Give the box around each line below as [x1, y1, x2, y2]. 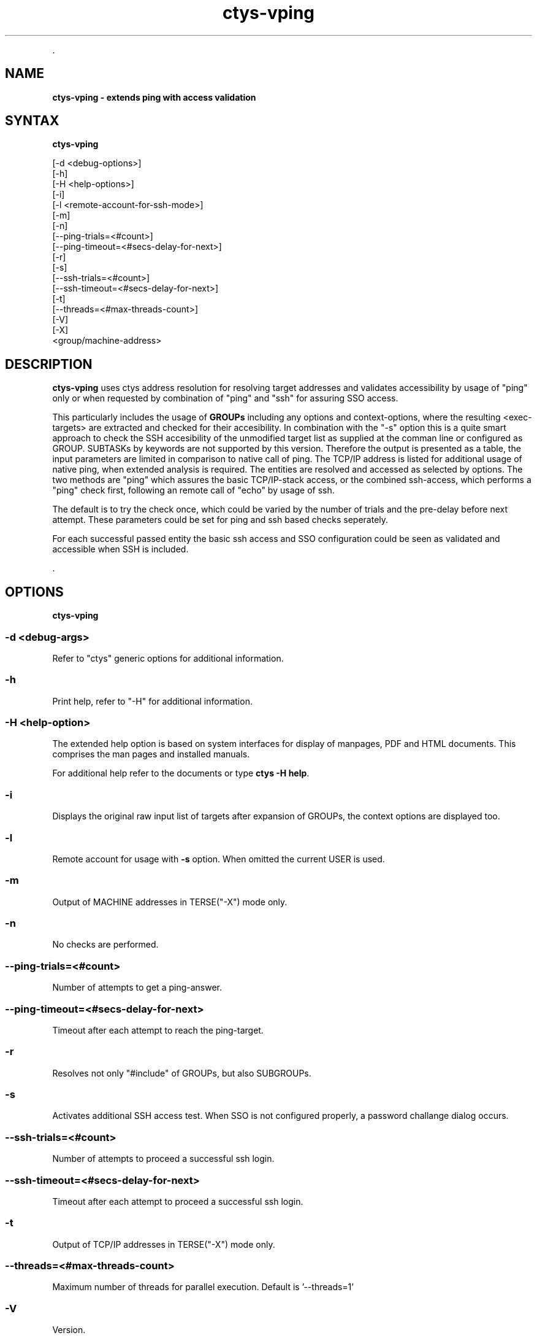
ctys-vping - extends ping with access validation [52, 91, 256, 102]
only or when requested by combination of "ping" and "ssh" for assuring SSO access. [52, 393, 398, 404]
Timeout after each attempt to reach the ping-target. [52, 1024, 264, 1035]
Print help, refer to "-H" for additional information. [52, 695, 253, 706]
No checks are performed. [52, 939, 159, 950]
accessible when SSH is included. [52, 544, 189, 555]
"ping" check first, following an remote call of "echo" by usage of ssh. [52, 485, 335, 496]
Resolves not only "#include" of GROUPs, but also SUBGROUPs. [52, 1067, 311, 1078]
